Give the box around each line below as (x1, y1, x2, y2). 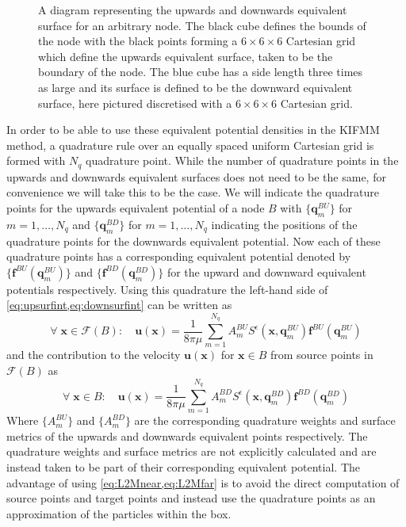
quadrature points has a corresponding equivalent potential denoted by (6, 248, 351, 265)
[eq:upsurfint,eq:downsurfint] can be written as (6, 296, 232, 313)
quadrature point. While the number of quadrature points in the (86, 152, 399, 169)
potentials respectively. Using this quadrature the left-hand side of (6, 281, 328, 297)
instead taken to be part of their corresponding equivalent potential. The (6, 458, 361, 475)
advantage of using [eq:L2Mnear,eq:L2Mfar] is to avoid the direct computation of (6, 474, 400, 491)
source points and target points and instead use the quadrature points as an (6, 490, 376, 506)
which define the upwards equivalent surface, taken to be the (38, 48, 333, 64)
